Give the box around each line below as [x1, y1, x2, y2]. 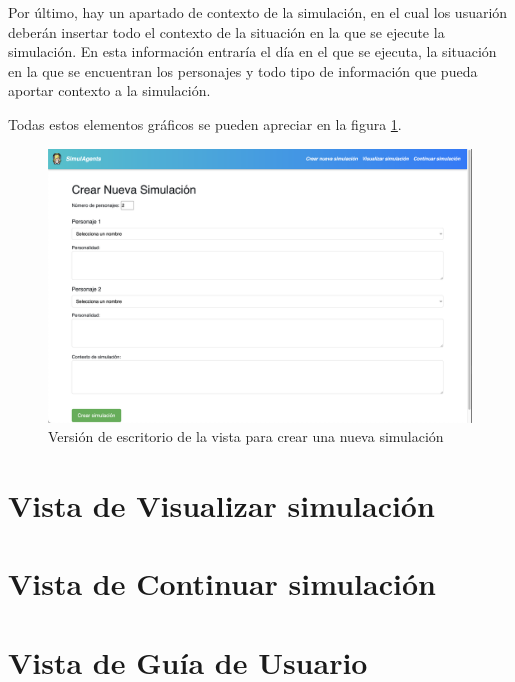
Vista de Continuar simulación [8, 563, 436, 604]
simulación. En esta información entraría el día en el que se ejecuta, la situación [8, 41, 497, 62]
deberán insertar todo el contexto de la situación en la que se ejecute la [8, 21, 445, 42]
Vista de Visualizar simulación [8, 485, 435, 526]
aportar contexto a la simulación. [8, 80, 211, 101]
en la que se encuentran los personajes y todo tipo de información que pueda [8, 60, 478, 81]
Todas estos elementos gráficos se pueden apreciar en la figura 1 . [8, 113, 402, 134]
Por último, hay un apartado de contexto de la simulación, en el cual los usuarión [8, 2, 508, 22]
